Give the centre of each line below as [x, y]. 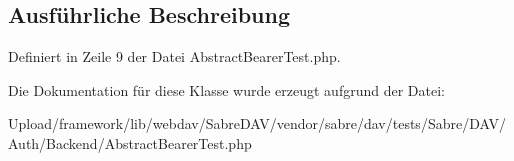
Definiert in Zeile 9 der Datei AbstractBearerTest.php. [174, 56]
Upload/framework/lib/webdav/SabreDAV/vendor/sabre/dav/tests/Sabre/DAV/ [257, 123]
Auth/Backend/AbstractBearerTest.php [130, 142]
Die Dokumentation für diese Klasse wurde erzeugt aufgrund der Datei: [226, 89]
